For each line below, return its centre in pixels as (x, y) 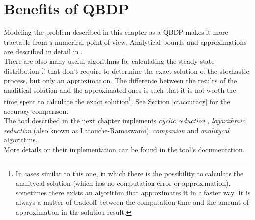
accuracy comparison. (36, 111)
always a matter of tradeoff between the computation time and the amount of (132, 202)
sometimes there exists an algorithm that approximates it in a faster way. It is (133, 192)
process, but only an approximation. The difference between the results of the (121, 80)
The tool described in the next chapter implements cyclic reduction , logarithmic (125, 121)
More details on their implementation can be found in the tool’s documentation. (124, 149)
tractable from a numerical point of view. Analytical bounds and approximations (125, 41)
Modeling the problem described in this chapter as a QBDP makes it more (116, 32)
